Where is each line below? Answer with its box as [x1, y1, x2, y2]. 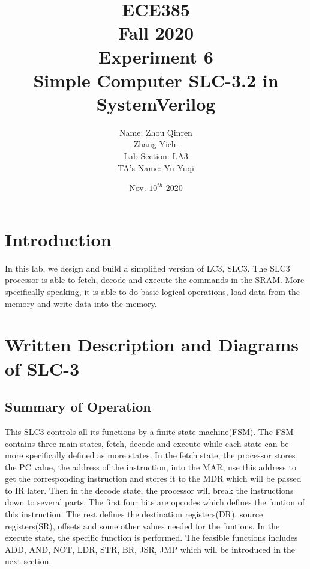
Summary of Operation [5, 397, 151, 416]
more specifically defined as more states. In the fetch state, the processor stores [5, 449, 296, 461]
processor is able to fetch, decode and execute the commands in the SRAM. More [5, 273, 305, 286]
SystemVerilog [96, 91, 216, 115]
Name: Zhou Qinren [119, 126, 192, 138]
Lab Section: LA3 [124, 150, 188, 162]
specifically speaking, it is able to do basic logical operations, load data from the [5, 285, 300, 297]
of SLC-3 [5, 356, 80, 380]
